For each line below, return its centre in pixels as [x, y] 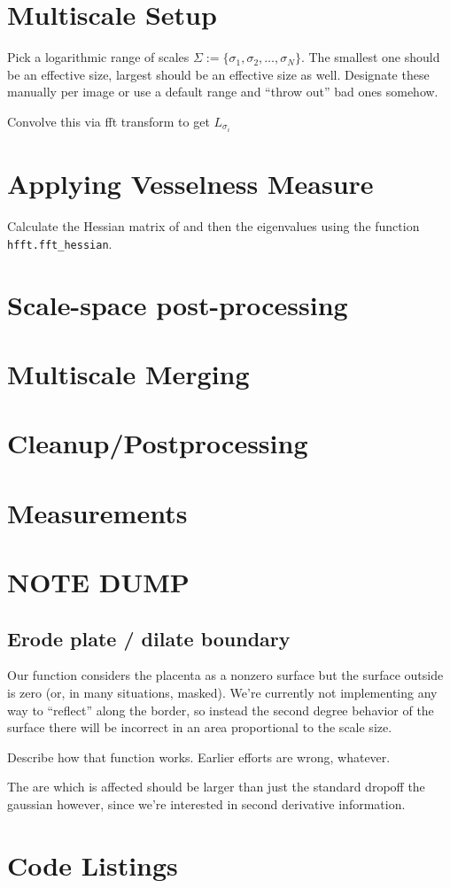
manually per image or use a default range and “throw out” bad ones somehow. [223, 92]
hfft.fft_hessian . [60, 243]
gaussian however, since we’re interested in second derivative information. [206, 804]
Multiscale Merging [128, 373]
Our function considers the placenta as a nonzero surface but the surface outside [225, 675]
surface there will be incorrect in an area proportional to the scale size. [200, 727]
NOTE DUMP [98, 582]
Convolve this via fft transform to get [109, 121]
